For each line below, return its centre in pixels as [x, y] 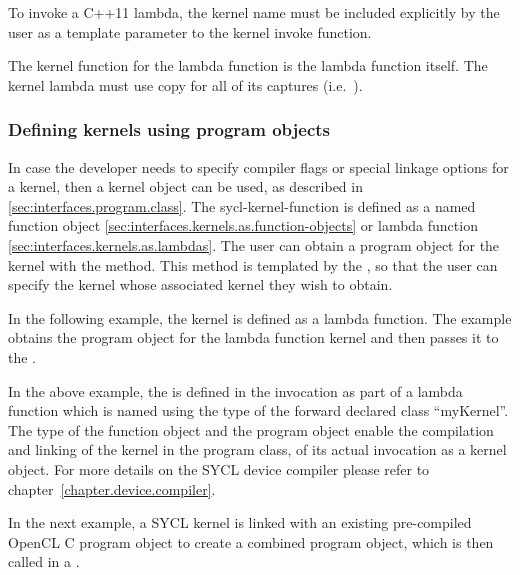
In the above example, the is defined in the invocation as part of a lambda [235, 390]
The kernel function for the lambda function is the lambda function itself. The [248, 65]
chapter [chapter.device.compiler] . [112, 488]
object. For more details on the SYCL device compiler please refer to [219, 468]
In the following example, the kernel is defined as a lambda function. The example [260, 317]
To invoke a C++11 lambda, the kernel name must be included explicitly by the [254, 12]
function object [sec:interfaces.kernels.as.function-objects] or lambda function [243, 225]
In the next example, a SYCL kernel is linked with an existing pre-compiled [240, 522]
